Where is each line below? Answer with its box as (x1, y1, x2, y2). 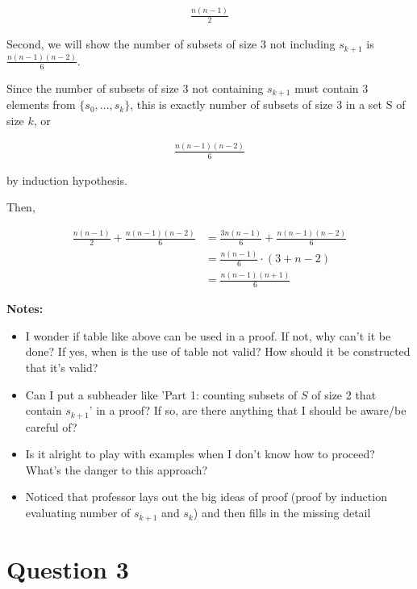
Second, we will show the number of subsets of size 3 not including (6, 36, 336, 52)
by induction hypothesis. (6, 171, 127, 188)
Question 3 (6, 552, 129, 585)
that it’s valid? (25, 359, 98, 376)
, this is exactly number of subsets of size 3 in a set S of (130, 96, 406, 113)
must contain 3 (294, 79, 369, 96)
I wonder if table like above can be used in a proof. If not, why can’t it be (25, 327, 391, 344)
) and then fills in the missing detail (193, 504, 371, 521)
